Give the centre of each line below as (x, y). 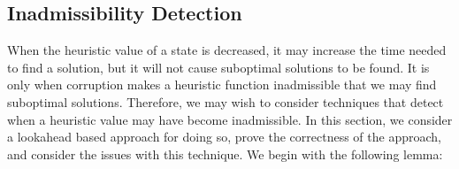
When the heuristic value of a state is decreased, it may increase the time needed (227, 50)
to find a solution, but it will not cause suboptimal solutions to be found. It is (218, 67)
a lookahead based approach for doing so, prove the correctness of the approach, (224, 137)
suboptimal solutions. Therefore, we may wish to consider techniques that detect (226, 101)
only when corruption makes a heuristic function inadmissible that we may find (222, 84)
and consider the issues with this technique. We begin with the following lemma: (225, 154)
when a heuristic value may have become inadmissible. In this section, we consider (230, 119)
